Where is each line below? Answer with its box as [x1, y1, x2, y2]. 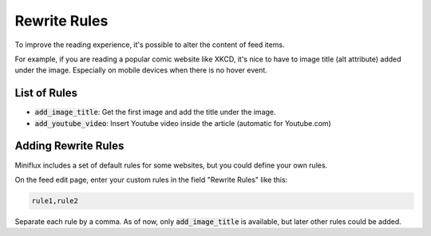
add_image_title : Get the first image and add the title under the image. [34, 108, 276, 117]
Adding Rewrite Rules [14, 140, 125, 153]
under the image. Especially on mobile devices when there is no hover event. [14, 65, 267, 75]
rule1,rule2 [31, 196, 79, 205]
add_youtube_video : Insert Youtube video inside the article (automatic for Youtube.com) [34, 118, 331, 128]
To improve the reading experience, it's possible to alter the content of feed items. [14, 40, 285, 49]
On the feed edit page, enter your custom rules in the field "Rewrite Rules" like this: [14, 175, 288, 184]
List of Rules [14, 86, 78, 100]
